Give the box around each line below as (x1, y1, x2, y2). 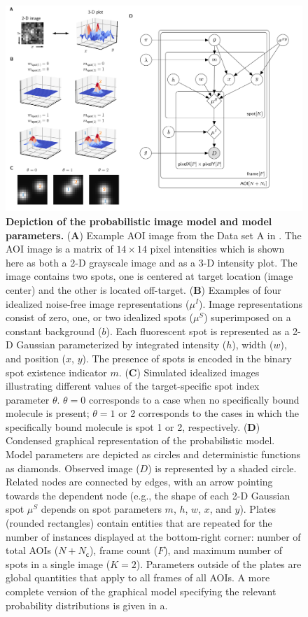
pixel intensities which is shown (150, 241, 285, 256)
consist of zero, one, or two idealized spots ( (6, 310, 193, 325)
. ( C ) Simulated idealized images (118, 364, 260, 379)
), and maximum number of (164, 543, 282, 558)
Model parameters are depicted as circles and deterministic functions (6, 447, 300, 462)
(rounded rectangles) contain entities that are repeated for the (6, 516, 272, 530)
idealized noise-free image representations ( (6, 296, 190, 311)
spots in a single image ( (6, 556, 111, 571)
